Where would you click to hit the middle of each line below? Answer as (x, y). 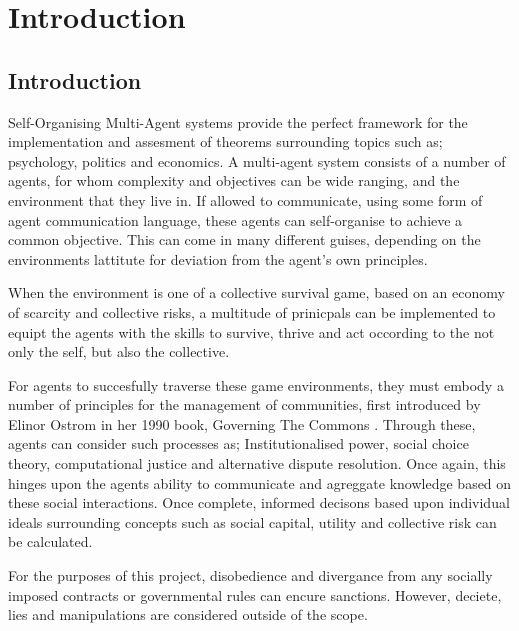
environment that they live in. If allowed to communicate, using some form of (245, 199)
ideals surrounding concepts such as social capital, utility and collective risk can (252, 521)
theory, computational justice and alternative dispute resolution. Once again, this (257, 463)
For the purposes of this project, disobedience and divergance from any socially (250, 575)
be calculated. (50, 541)
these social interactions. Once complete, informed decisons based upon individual (259, 502)
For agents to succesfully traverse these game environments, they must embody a (256, 384)
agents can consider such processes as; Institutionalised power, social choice (238, 443)
